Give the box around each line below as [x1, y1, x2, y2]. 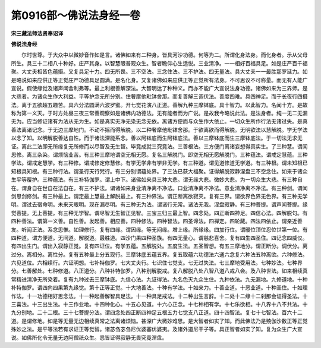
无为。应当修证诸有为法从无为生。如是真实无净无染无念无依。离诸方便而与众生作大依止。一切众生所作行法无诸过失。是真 [11, 118, 308, 125]
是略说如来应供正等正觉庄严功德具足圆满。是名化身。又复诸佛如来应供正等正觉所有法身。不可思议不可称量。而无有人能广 [11, 76, 308, 83]
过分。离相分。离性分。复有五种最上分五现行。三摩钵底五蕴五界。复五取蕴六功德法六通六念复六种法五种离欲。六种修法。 [11, 251, 308, 258]
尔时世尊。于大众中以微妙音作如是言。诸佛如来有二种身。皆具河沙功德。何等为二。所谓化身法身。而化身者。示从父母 [21, 51, 308, 59]
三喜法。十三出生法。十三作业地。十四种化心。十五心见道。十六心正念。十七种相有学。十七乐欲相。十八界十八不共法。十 [11, 300, 308, 308]
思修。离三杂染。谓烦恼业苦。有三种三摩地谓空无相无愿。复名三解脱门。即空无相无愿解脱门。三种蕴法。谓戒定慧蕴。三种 [11, 151, 308, 159]
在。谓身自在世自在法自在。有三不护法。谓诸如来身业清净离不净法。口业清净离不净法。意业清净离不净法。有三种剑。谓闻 [11, 184, 308, 191]
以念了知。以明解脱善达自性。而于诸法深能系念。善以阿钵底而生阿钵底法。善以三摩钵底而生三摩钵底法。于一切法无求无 [11, 134, 303, 142]
